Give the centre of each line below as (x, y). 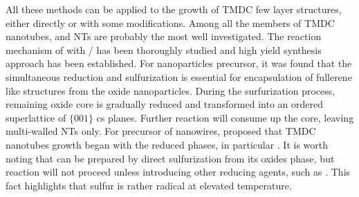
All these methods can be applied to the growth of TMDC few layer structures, (174, 9)
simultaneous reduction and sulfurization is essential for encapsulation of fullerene (179, 76)
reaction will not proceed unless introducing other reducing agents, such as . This (178, 172)
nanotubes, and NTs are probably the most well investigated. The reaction (164, 36)
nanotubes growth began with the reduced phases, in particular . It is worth (167, 144)
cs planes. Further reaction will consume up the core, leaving (225, 117)
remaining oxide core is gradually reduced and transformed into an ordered (165, 104)
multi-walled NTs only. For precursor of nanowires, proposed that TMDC (161, 131)
